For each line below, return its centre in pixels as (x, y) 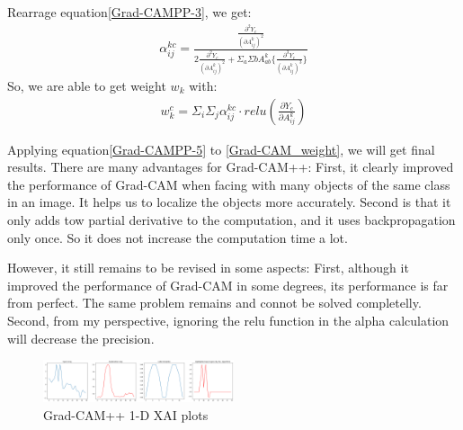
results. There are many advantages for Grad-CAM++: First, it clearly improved (231, 167)
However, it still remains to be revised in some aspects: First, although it (208, 268)
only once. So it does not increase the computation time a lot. (178, 237)
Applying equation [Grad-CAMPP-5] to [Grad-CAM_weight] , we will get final (221, 149)
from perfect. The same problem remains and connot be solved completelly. (214, 303)
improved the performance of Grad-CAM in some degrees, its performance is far (228, 285)
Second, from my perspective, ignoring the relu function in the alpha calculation (228, 320)
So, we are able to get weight (87, 85)
